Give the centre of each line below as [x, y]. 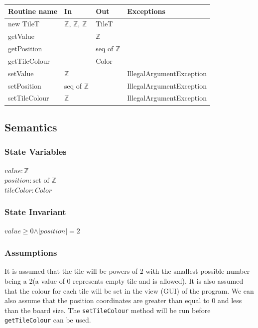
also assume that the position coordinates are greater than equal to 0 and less [123, 300]
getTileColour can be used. [48, 320]
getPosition [25, 49]
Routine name [33, 11]
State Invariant [35, 212]
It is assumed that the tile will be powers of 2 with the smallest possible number [127, 271]
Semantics [31, 127]
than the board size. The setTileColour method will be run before [108, 310]
